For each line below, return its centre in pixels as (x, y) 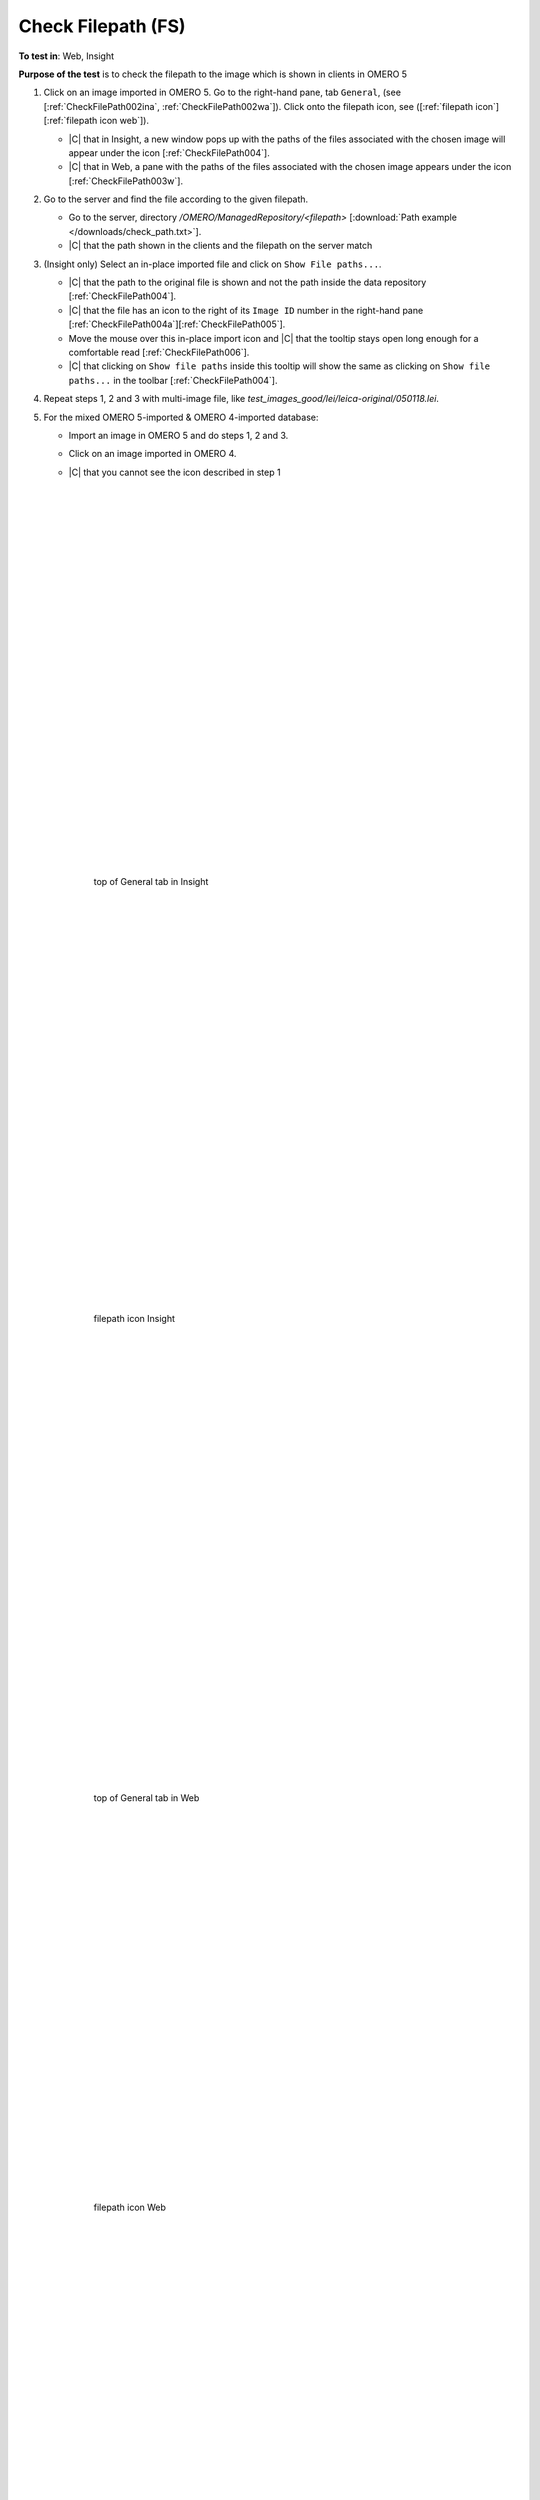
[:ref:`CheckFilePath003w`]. (126, 181)
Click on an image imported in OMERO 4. (152, 454)
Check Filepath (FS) (102, 26)
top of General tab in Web (146, 1798)
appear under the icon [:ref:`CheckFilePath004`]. (169, 152)
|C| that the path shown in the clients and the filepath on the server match (220, 246)
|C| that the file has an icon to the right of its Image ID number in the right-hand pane (246, 310)
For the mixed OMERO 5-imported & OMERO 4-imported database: (181, 417)
